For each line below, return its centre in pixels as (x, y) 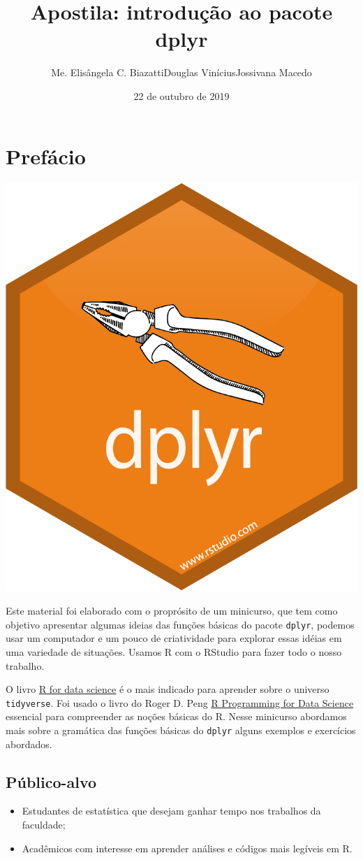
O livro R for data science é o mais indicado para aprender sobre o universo (168, 689)
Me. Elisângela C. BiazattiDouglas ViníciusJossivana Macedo (181, 72)
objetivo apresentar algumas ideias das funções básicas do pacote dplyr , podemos (180, 624)
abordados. (29, 744)
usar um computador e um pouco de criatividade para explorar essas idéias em (174, 638)
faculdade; (44, 825)
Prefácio (46, 156)
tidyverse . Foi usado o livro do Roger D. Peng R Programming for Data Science (180, 702)
